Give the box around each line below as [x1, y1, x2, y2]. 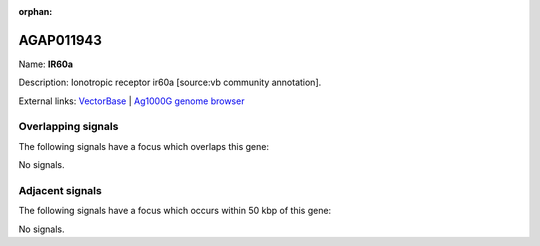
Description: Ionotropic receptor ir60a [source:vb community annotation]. [18, 76, 322, 89]
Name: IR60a [18, 58, 74, 70]
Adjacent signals [18, 183, 102, 197]
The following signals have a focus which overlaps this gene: [18, 140, 270, 152]
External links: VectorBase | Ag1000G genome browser [18, 95, 245, 107]
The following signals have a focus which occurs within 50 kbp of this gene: [18, 205, 332, 217]
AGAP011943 [18, 31, 102, 49]
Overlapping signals [18, 120, 119, 134]
